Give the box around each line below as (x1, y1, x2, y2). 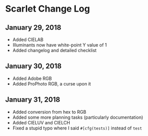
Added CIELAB (12, 36, 44, 42)
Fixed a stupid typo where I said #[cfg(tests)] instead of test (12, 125, 142, 131)
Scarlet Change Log (5, 3, 90, 15)
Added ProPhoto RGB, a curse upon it (12, 80, 91, 86)
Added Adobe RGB (12, 75, 52, 81)
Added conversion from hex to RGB (12, 109, 87, 115)
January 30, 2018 (5, 62, 62, 71)
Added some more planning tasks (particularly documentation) (12, 114, 143, 120)
